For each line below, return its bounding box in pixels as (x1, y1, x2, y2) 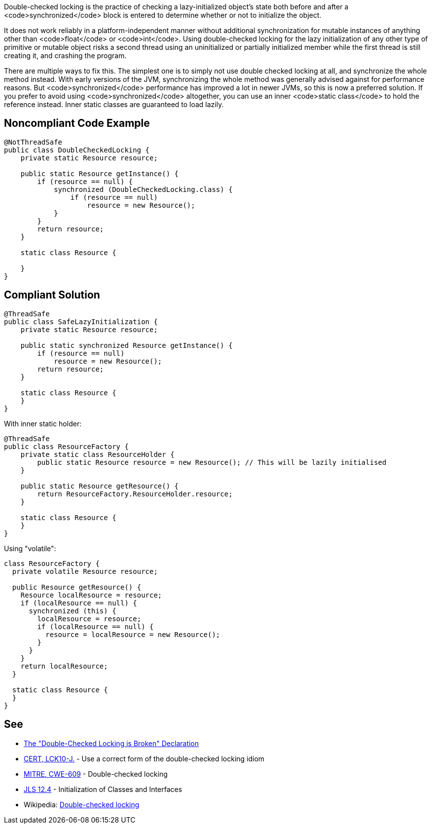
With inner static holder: (4, 419, 82, 428)
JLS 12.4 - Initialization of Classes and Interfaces (24, 785, 182, 793)
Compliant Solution (4, 289, 100, 301)
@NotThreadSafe (4, 138, 63, 146)
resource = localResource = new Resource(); (45, 630, 220, 639)
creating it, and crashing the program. (4, 51, 127, 60)
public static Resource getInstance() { (20, 169, 179, 178)
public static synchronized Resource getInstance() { (20, 341, 233, 349)
